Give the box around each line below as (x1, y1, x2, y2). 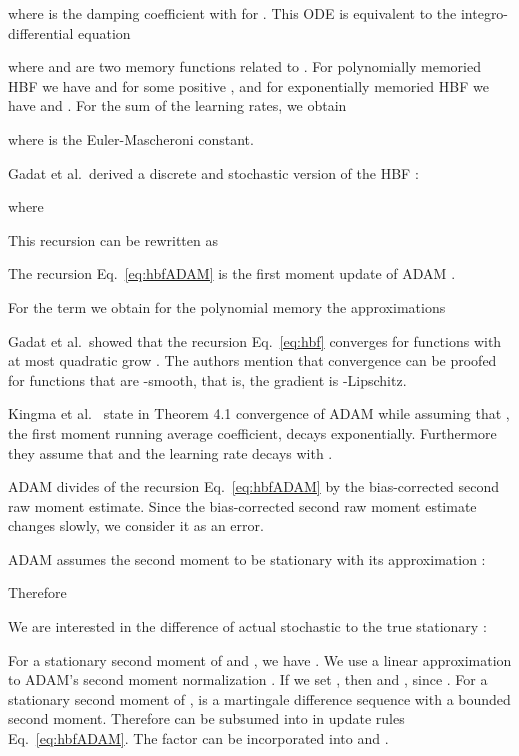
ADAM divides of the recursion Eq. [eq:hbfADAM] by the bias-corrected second (8, 476, 500, 497)
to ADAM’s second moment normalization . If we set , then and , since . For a (8, 669, 488, 690)
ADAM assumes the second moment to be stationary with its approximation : (8, 548, 486, 569)
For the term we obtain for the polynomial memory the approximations (8, 296, 446, 317)
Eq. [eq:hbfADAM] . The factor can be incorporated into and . (8, 728, 389, 749)
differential (8, 22, 74, 43)
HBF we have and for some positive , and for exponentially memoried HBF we (8, 75, 489, 96)
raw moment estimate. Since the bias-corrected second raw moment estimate (8, 495, 477, 516)
